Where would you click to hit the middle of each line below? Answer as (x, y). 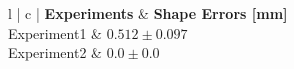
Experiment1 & (55, 32)
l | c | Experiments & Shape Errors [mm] (148, 13)
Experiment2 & (55, 52)
